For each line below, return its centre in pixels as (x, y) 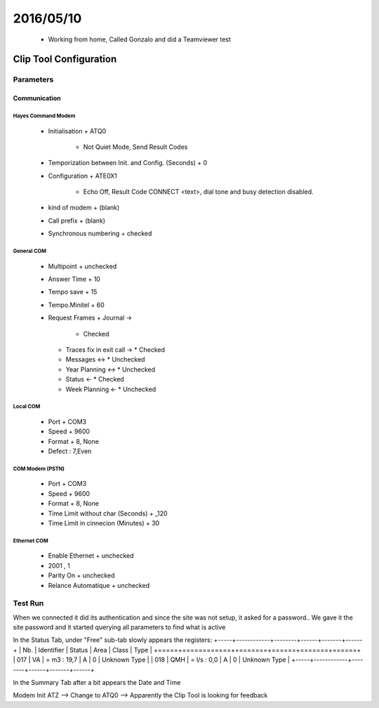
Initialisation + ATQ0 (77, 131)
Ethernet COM (31, 541)
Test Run (28, 603)
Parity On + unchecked (81, 575)
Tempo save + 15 (73, 292)
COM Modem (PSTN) (39, 468)
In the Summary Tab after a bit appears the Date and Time (97, 683)
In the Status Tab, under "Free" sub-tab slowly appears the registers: (113, 640)
